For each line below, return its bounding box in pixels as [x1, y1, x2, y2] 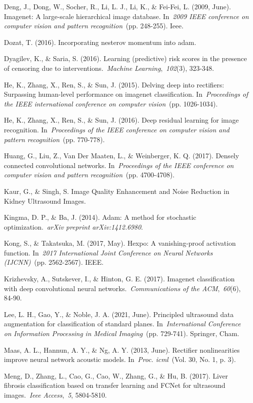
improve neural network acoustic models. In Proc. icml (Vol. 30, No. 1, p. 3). [4, 354, 236, 364]
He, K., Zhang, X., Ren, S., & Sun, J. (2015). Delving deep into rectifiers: [4, 79, 224, 89]
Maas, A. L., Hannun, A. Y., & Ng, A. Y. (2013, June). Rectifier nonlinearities [4, 344, 240, 355]
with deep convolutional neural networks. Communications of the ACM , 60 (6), [4, 283, 241, 293]
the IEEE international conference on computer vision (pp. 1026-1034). [4, 98, 218, 108]
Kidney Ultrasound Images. [4, 195, 86, 206]
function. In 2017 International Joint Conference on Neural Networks [4, 247, 213, 257]
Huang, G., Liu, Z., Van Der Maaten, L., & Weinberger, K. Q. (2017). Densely [4, 150, 239, 161]
